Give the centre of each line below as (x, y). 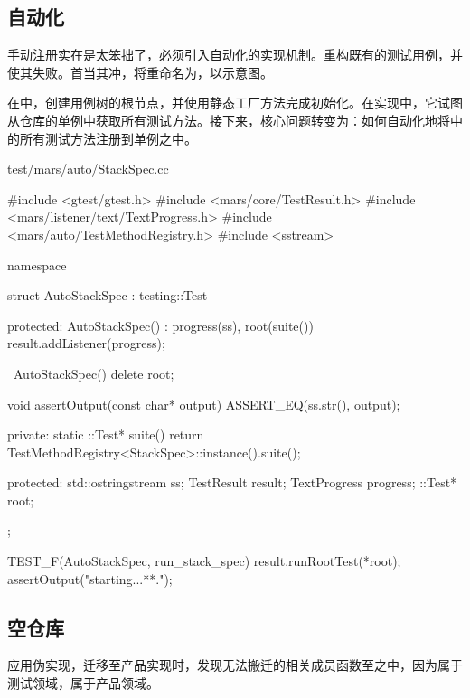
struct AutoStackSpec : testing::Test (108, 295)
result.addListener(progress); (86, 343)
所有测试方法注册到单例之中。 (108, 138)
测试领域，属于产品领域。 (83, 683)
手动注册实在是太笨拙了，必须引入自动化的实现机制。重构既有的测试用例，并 (235, 55)
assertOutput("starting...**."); (90, 578)
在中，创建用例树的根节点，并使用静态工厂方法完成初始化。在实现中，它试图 (235, 103)
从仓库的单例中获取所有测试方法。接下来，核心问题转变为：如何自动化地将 (229, 120)
